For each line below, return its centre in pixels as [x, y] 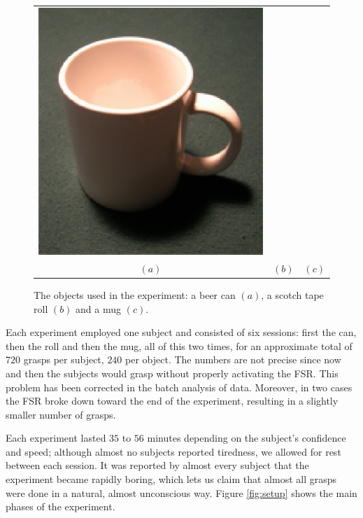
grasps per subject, [64, 359]
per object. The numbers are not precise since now [233, 359]
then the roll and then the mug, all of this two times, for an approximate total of [179, 345]
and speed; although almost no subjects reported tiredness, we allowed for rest [173, 451]
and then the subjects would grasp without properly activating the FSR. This [172, 373]
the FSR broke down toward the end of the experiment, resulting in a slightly [172, 401]
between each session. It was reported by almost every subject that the [157, 465]
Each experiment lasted [56, 438]
